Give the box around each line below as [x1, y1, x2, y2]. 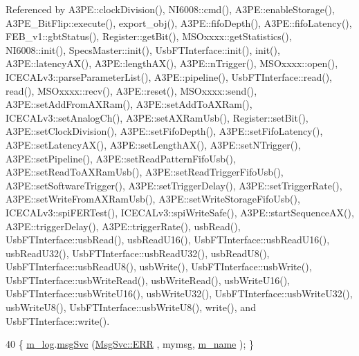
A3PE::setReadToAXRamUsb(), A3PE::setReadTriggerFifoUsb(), [6, 165, 284, 179]
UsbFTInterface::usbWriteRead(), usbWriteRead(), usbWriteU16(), [6, 272, 290, 287]
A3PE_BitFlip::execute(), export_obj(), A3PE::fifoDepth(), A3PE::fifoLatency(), [6, 15, 352, 30]
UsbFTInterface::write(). [6, 313, 110, 328]
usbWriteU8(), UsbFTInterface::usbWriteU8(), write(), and [6, 300, 256, 315]
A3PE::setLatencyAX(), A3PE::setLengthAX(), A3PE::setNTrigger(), [6, 137, 301, 151]
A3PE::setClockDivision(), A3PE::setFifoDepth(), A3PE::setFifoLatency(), [6, 124, 323, 138]
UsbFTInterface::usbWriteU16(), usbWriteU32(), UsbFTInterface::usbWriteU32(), [6, 286, 353, 301]
